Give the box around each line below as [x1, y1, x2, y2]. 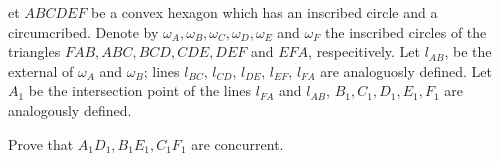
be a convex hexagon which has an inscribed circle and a [91, 2, 438, 22]
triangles [8, 41, 61, 62]
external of [8, 60, 74, 81]
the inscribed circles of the [325, 21, 487, 42]
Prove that [8, 133, 74, 154]
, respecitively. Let [308, 41, 420, 62]
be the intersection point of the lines [28, 80, 252, 101]
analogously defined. [8, 99, 132, 120]
